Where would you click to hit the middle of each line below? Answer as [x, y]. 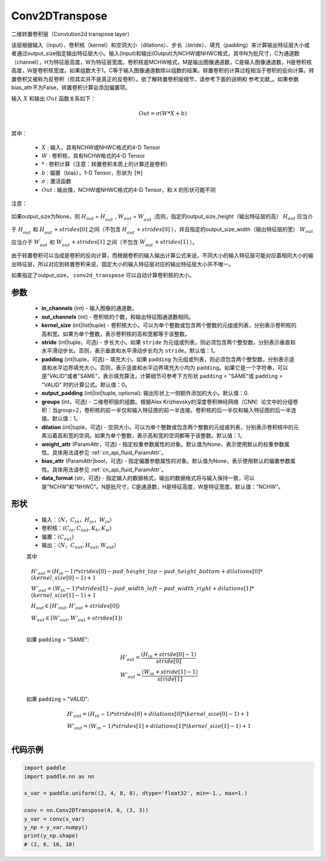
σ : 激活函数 [57, 181]
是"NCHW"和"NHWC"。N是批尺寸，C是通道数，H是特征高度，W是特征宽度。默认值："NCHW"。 [163, 487]
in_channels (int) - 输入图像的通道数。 [89, 308]
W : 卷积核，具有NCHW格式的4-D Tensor [93, 156]
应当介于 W [26, 242]
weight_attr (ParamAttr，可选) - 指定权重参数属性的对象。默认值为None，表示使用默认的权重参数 [163, 444]
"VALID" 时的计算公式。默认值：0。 [86, 385]
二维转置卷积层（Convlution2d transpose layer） [72, 34]
